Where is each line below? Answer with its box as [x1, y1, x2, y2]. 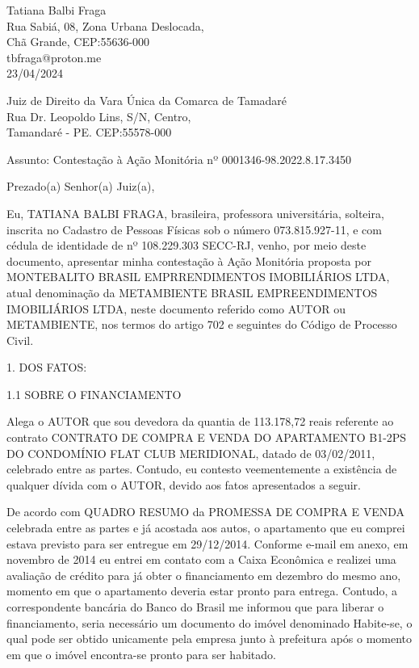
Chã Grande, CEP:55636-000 [6, 33, 150, 50]
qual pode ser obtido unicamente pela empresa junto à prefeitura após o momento [6, 630, 413, 647]
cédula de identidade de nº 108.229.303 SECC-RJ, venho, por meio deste [6, 237, 367, 254]
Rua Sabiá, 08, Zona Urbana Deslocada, [6, 17, 204, 34]
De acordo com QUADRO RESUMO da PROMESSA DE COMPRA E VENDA [6, 503, 404, 520]
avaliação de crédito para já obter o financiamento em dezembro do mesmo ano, [6, 566, 401, 583]
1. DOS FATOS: [6, 359, 87, 376]
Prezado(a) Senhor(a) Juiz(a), [6, 178, 155, 195]
